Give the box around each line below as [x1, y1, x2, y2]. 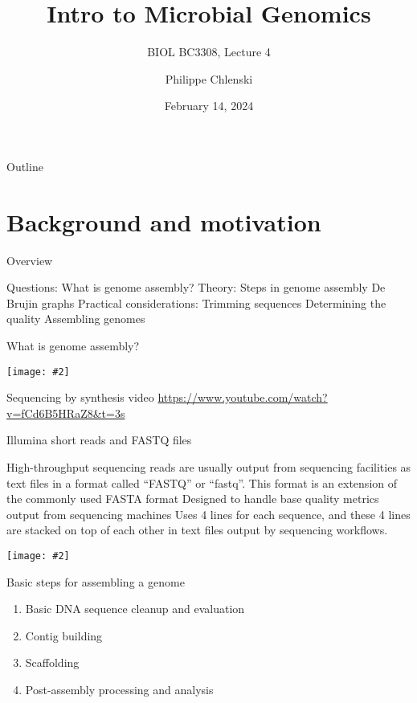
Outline [6, 157, 43, 174]
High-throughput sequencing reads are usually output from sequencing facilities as [6, 459, 411, 476]
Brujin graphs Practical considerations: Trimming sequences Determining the [6, 294, 386, 311]
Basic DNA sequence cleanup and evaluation [25, 600, 245, 617]
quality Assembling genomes [6, 310, 145, 327]
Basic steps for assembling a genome [6, 573, 185, 590]
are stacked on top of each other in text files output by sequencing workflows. [6, 521, 388, 538]
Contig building [25, 627, 103, 644]
